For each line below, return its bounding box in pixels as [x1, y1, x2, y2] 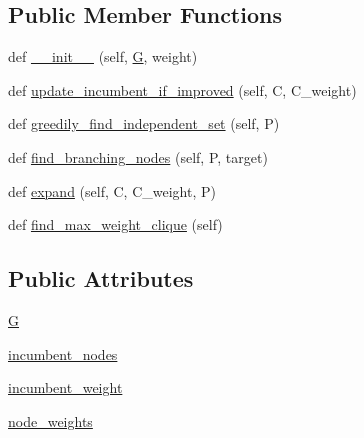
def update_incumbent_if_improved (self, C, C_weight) [8, 79, 357, 100]
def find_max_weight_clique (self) [8, 214, 223, 235]
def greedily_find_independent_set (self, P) [8, 113, 280, 134]
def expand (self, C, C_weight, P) [8, 180, 216, 201]
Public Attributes [8, 263, 194, 294]
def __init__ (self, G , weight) [8, 46, 198, 67]
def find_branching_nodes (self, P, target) [8, 146, 268, 167]
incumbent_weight [8, 377, 123, 398]
